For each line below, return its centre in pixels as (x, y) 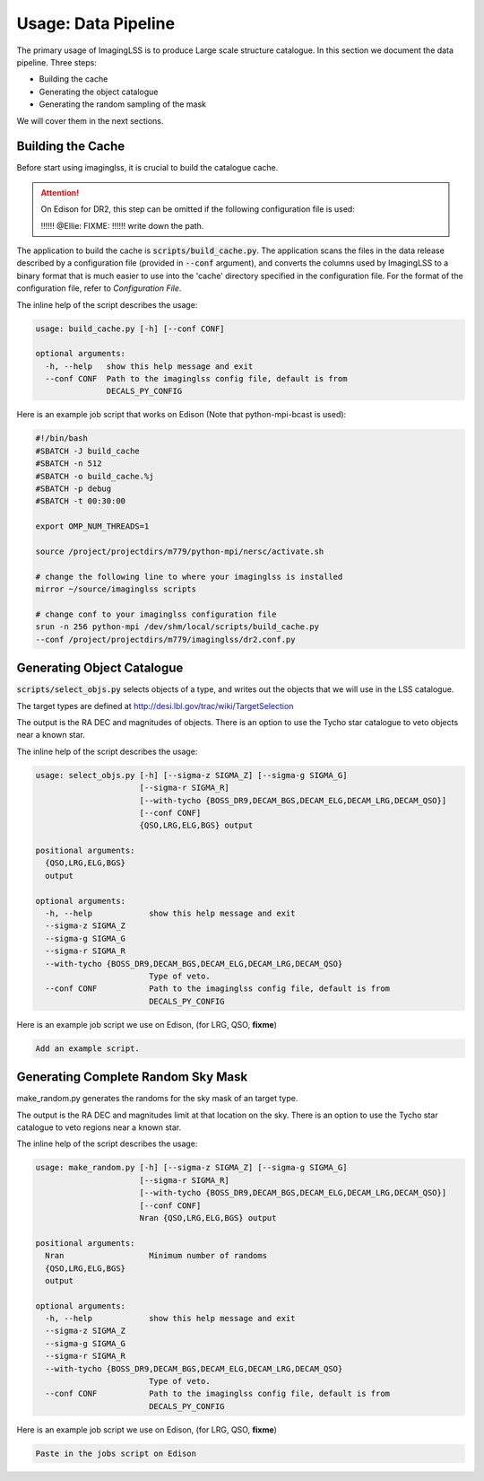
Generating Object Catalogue (100, 668)
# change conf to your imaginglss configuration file (156, 614)
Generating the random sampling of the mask (122, 104)
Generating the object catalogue (99, 92)
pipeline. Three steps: (57, 62)
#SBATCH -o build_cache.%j (95, 476)
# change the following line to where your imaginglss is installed (189, 576)
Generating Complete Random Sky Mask (132, 1077)
